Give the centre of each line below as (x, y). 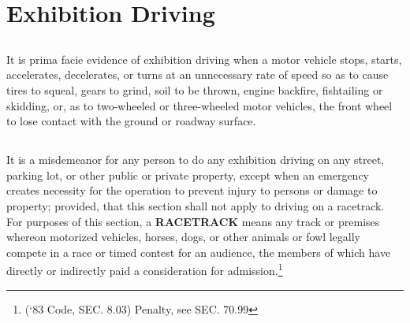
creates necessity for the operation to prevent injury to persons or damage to (192, 190)
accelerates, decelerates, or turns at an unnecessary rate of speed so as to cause (198, 74)
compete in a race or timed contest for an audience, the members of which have (199, 252)
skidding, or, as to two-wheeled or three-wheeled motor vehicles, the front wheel (199, 105)
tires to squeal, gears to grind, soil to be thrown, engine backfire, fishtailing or (195, 89)
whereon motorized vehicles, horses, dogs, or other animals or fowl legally (183, 237)
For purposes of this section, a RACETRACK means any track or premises (193, 221)
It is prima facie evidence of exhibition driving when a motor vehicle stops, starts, (204, 59)
